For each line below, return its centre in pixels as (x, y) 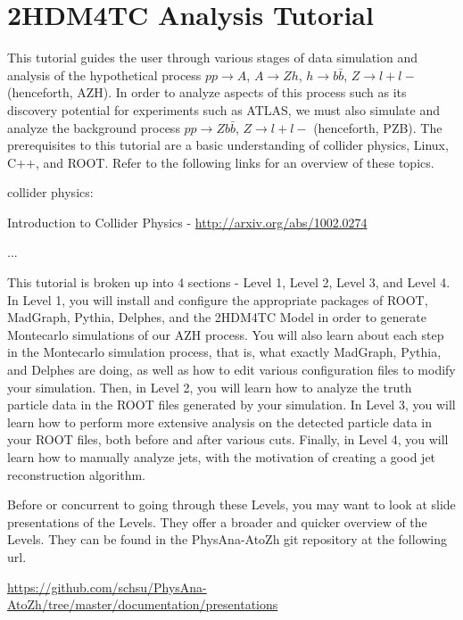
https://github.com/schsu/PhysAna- (107, 587)
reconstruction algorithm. (76, 474)
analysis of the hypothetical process (104, 74)
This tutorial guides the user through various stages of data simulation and (212, 58)
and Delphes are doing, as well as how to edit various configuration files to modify (231, 370)
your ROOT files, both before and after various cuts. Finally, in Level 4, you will (228, 439)
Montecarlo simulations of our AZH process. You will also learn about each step (226, 334)
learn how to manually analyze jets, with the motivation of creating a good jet (222, 457)
